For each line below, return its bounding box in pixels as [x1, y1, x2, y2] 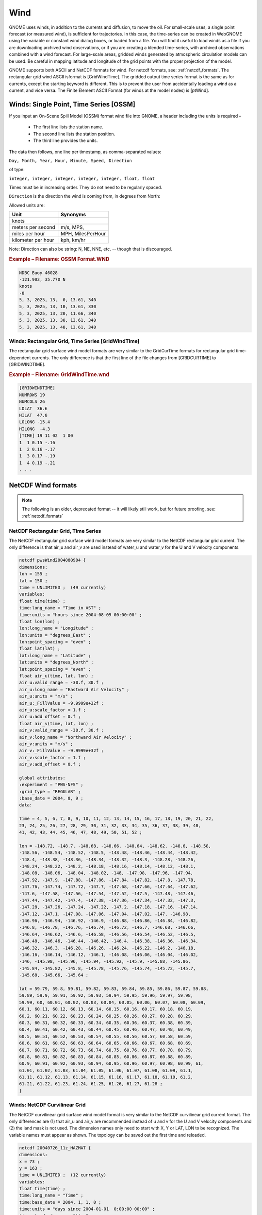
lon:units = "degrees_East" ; [19, 632, 91, 638]
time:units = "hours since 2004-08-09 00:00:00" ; [19, 612, 143, 617]
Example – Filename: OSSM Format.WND [9, 256, 110, 262]
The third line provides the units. [33, 138, 98, 143]
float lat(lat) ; [19, 646, 61, 651]
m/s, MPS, [61, 224, 84, 231]
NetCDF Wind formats [9, 481, 77, 489]
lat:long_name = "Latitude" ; [19, 653, 91, 658]
